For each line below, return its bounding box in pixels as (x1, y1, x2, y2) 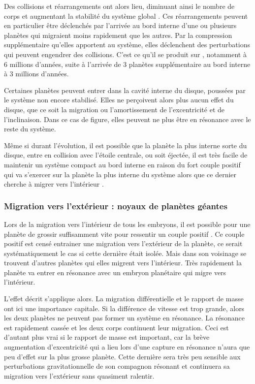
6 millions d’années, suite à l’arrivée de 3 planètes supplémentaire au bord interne (4, 59, 251, 69)
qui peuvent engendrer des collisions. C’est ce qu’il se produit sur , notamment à (4, 49, 247, 59)
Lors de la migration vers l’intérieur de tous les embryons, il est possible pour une (4, 219, 251, 229)
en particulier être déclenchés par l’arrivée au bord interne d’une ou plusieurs (4, 20, 237, 31)
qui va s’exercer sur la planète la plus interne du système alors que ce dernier (4, 169, 237, 179)
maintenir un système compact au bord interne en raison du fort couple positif (4, 159, 241, 169)
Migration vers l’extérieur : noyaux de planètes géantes (4, 199, 227, 212)
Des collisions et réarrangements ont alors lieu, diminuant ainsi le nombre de (4, 1, 235, 11)
